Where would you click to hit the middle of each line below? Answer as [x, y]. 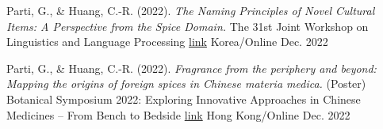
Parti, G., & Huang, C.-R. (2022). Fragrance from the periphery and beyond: [191, 68]
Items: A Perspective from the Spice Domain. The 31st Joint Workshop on [188, 26]
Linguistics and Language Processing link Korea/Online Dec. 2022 [167, 42]
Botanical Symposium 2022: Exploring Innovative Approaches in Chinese [184, 99]
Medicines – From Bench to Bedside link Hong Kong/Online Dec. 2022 [178, 114]
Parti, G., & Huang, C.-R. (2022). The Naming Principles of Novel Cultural [191, 10]
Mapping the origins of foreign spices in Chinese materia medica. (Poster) [186, 83]
